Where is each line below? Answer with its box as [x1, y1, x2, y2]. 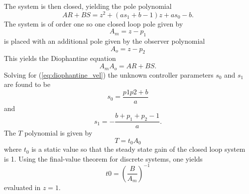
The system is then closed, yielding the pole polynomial [4, 1, 172, 11]
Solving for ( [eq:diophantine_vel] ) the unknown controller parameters [4, 69, 214, 80]
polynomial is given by [24, 128, 93, 138]
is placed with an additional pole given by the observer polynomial [4, 36, 205, 46]
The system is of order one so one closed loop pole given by [4, 18, 183, 28]
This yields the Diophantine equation [4, 53, 116, 63]
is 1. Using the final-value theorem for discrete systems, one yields [4, 153, 203, 164]
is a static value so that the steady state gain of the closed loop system [31, 144, 246, 154]
